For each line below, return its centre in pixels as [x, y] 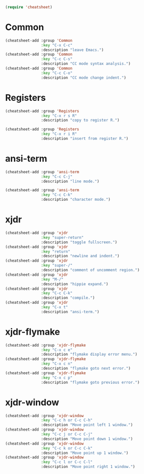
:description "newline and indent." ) [80, 256]
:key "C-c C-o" [56, 73]
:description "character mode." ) [76, 200]
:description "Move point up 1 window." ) [84, 453]
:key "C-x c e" [56, 350]
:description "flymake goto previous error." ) [90, 382]
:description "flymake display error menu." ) [89, 355]
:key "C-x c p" [56, 378]
